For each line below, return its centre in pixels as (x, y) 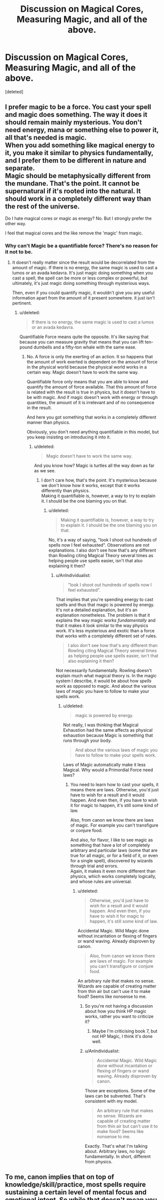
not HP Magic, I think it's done (122, 1037)
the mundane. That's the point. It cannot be (72, 184)
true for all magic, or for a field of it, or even (114, 855)
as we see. (45, 471)
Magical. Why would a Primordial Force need (108, 770)
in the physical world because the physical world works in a (87, 367)
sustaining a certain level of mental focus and (76, 1192)
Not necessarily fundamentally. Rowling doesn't (104, 670)
